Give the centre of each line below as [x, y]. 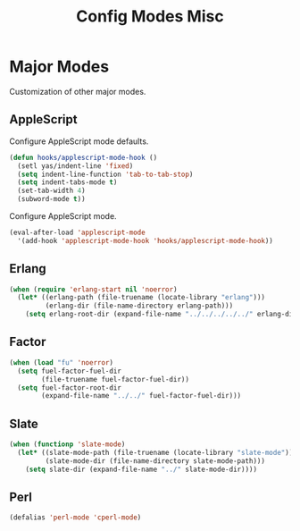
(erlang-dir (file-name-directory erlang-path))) [139, 306]
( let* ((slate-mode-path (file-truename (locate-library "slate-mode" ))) [157, 452]
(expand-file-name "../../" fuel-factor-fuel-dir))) [142, 396]
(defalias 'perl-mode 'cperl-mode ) [75, 518]
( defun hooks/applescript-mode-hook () [83, 157]
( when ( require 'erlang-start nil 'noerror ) [93, 289]
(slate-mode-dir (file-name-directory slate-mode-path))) [155, 461]
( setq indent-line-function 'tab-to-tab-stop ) [105, 174]
